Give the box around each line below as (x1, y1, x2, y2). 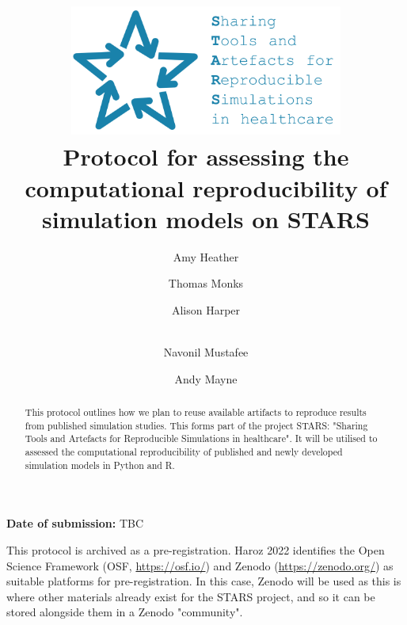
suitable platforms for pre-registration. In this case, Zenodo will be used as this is (6, 573, 401, 589)
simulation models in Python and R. (25, 458, 175, 471)
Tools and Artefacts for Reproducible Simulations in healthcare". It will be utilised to (25, 432, 378, 445)
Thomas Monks (168, 275, 244, 292)
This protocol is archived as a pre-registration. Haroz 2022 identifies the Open (6, 542, 385, 558)
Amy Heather (173, 248, 239, 265)
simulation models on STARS (42, 202, 370, 234)
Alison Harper (171, 301, 241, 318)
